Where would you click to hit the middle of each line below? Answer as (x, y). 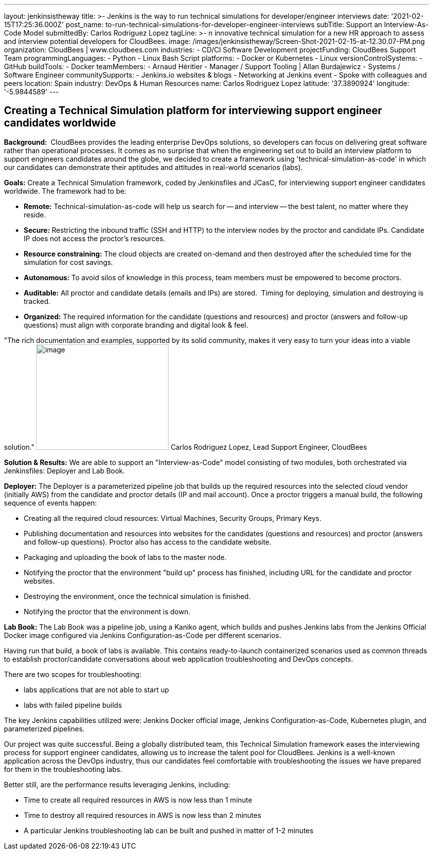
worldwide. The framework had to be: (65, 191)
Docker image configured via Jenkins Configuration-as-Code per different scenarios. (143, 635)
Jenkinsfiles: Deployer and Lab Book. (65, 470)
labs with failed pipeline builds (73, 705)
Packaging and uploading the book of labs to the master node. (125, 557)
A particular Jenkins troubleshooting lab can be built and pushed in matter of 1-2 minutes (169, 830)
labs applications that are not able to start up (96, 689)
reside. (35, 214)
